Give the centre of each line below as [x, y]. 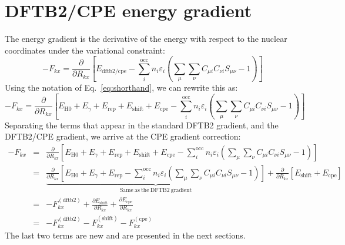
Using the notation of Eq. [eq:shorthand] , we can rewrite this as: [121, 87]
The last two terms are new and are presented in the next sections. [125, 235]
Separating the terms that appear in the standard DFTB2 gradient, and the [142, 125]
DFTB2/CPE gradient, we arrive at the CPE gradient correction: [123, 136]
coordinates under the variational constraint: [85, 50]
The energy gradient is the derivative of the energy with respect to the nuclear [146, 39]
